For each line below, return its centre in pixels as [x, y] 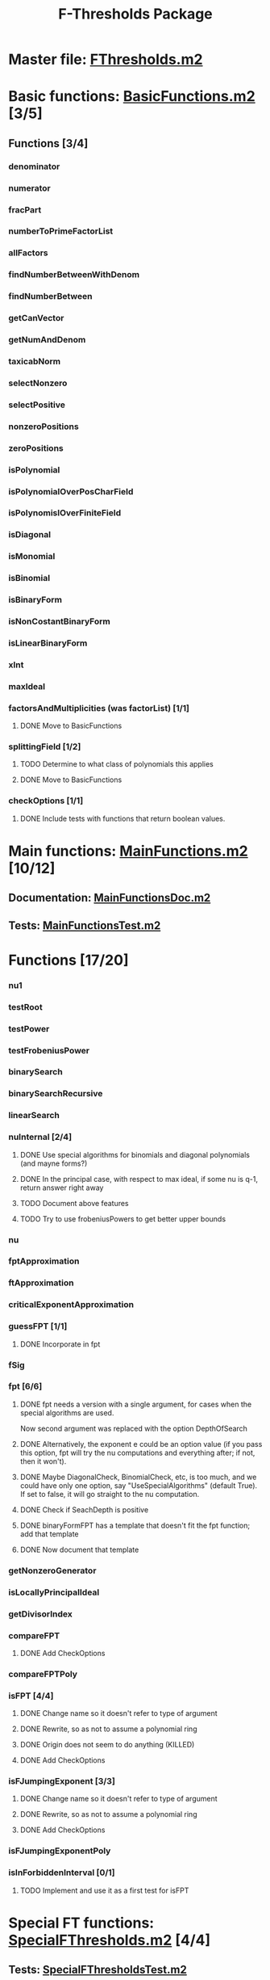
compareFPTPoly [43, 1674]
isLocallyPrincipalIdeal [54, 1592]
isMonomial [32, 557]
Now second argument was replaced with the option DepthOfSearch [134, 1428]
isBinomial [29, 578]
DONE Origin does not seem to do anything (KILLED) [107, 1745]
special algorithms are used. [67, 1412]
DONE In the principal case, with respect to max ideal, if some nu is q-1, [139, 1179]
